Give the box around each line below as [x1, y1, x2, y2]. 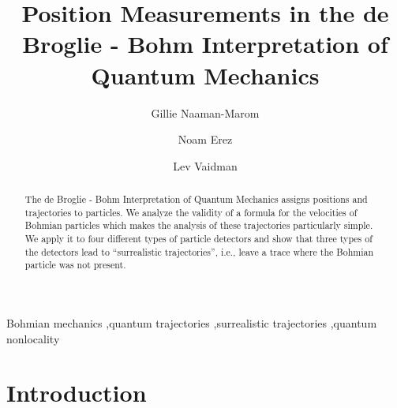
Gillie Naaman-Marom [151, 104, 260, 121]
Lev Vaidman [173, 157, 238, 174]
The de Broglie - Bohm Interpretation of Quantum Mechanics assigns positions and [24, 193, 368, 206]
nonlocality [6, 330, 60, 346]
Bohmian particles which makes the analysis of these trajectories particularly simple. [24, 219, 373, 232]
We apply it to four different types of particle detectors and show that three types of [24, 232, 373, 245]
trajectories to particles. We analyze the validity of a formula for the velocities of [24, 205, 358, 219]
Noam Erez [178, 131, 233, 148]
